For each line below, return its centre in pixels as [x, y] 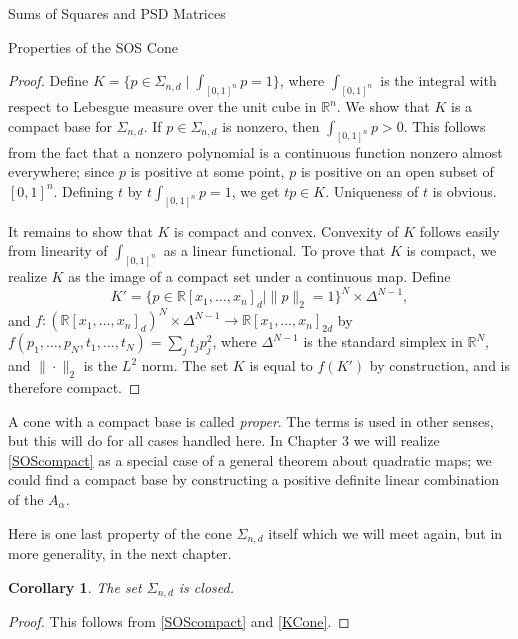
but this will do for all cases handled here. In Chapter [173, 440]
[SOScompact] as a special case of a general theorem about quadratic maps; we [250, 459]
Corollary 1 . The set [75, 586]
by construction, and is [439, 365]
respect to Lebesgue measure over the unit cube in [162, 106]
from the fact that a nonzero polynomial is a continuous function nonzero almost [255, 151]
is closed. [206, 586]
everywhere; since [61, 171]
